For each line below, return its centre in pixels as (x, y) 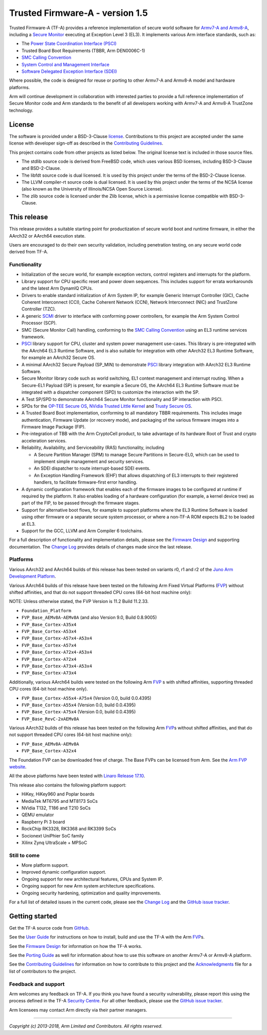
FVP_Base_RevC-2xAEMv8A (50, 719)
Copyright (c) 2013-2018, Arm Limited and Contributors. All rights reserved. (86, 1026)
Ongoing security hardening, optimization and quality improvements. (91, 893)
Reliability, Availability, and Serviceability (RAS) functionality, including (93, 447)
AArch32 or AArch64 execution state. (47, 236)
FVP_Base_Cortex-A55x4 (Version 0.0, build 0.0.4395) (79, 705)
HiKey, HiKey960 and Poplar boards (58, 794)
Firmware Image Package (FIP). (54, 427)
